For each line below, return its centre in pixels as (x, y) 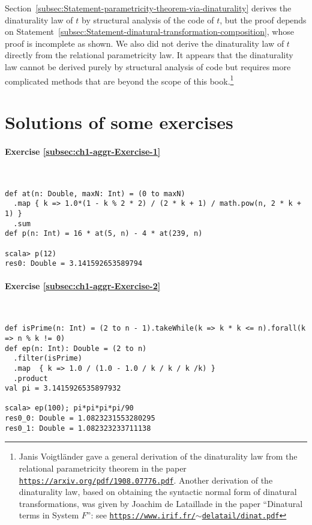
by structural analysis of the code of (148, 19)
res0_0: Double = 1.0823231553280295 (80, 418)
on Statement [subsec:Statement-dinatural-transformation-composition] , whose (149, 31)
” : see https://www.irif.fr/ (141, 515)
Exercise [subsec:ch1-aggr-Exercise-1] (83, 151)
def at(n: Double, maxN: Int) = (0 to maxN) (95, 193)
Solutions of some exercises (119, 122)
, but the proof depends (263, 19)
